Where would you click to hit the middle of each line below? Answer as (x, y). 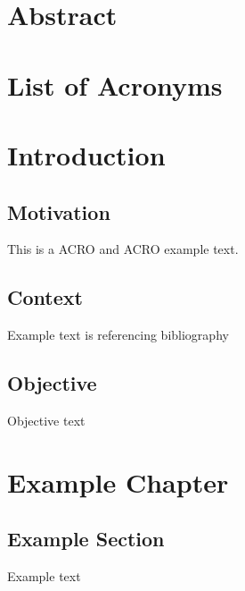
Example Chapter (118, 481)
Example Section (86, 539)
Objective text (46, 420)
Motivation (59, 211)
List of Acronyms (115, 84)
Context (45, 297)
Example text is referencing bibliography (118, 335)
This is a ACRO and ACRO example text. (123, 249)
